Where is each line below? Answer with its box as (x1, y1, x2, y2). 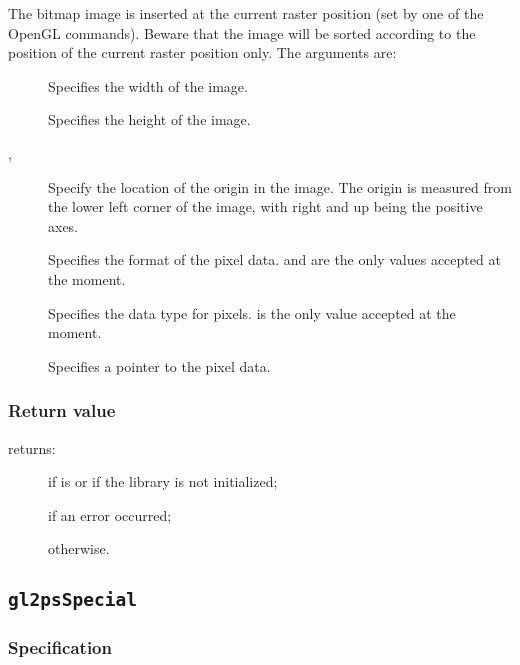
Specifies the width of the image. (48, 75, 248, 96)
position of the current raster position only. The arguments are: (8, 42, 397, 63)
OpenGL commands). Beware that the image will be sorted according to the (8, 22, 476, 43)
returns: (8, 437, 56, 458)
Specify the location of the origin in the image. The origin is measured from (48, 176, 512, 197)
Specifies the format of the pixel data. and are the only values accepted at (48, 249, 501, 270)
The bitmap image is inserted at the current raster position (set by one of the (8, 3, 484, 23)
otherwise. (48, 538, 110, 559)
